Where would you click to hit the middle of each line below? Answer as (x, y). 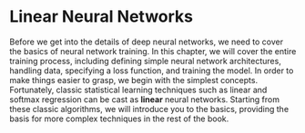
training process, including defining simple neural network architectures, (146, 61)
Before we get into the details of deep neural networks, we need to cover (147, 42)
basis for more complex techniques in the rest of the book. (119, 119)
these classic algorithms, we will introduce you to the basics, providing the (149, 109)
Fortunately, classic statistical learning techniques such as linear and (138, 90)
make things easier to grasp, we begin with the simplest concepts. (133, 80)
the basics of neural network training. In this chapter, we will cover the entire (153, 51)
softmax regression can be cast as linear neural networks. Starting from (145, 99)
